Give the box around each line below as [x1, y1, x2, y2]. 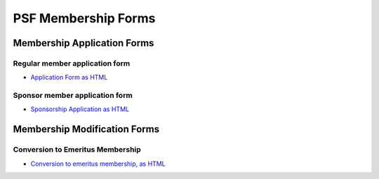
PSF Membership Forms [13, 10, 156, 26]
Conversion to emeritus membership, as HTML [30, 159, 166, 168]
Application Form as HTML [30, 73, 108, 82]
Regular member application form [13, 58, 131, 68]
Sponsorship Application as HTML [30, 105, 130, 113]
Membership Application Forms [13, 37, 154, 49]
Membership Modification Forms [13, 123, 160, 136]
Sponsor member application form [13, 91, 133, 101]
